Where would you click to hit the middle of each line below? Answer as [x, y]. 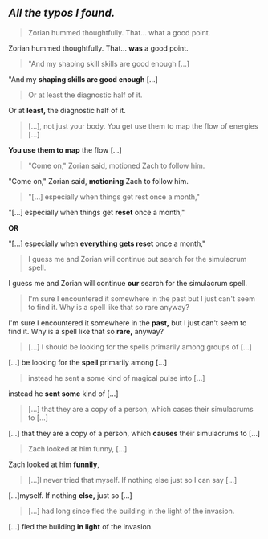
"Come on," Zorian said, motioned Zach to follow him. [116, 165]
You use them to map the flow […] [65, 150]
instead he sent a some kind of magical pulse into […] [116, 378]
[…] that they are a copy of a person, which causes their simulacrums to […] [134, 433]
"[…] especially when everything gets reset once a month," [107, 243]
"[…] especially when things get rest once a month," [114, 197]
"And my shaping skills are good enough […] [83, 79]
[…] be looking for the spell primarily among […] [88, 362]
